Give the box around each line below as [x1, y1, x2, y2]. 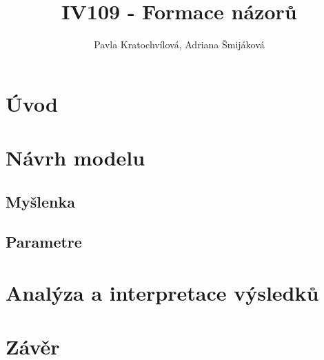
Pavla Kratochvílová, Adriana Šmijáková [94, 37, 265, 52]
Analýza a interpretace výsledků [6, 279, 319, 307]
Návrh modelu [6, 143, 145, 172]
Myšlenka [6, 190, 75, 212]
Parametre [6, 231, 82, 252]
